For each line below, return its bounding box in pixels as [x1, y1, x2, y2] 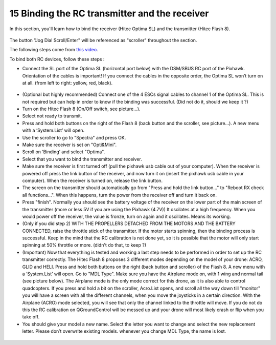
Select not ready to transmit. [22, 113, 82, 119]
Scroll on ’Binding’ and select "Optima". [22, 149, 105, 155]
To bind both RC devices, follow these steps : [9, 56, 105, 62]
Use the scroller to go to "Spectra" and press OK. [22, 134, 126, 140]
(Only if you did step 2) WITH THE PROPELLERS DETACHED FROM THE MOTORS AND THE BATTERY [22, 220, 236, 227]
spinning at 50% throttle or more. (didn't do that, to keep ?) [22, 242, 147, 248]
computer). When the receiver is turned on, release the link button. [22, 177, 163, 184]
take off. [22, 314, 40, 320]
